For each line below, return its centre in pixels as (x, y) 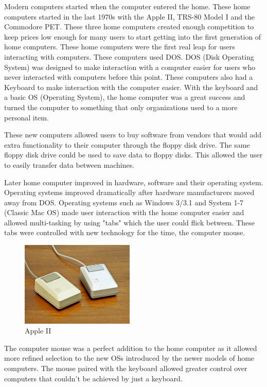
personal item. (26, 117)
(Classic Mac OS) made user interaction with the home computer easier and (124, 212)
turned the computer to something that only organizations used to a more (121, 107)
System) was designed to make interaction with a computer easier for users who (130, 67)
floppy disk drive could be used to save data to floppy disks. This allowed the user (133, 155)
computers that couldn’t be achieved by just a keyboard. (93, 378)
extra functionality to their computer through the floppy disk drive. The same (127, 144)
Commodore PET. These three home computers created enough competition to (129, 27)
